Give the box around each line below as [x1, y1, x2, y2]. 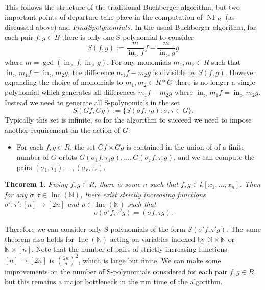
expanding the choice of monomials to [5, 77, 123, 87]
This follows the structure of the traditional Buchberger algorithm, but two [5, 2, 240, 12]
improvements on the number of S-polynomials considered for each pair [5, 266, 227, 277]
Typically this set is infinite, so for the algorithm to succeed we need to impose [5, 114, 252, 125]
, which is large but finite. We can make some [78, 255, 221, 265]
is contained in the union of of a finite [126, 141, 245, 152]
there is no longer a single [175, 77, 255, 87]
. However [225, 66, 256, 77]
